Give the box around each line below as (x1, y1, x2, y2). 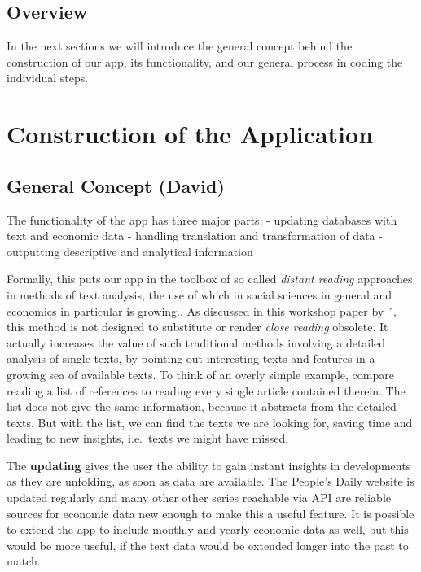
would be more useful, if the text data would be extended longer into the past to (7, 536, 409, 553)
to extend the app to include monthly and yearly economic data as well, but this (7, 521, 409, 538)
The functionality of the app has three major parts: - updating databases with (7, 211, 397, 228)
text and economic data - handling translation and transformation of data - (7, 227, 383, 244)
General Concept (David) (7, 172, 225, 198)
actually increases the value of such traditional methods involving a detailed (7, 334, 386, 351)
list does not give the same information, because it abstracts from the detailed (7, 398, 397, 415)
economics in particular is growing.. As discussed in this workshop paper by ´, (7, 302, 397, 319)
